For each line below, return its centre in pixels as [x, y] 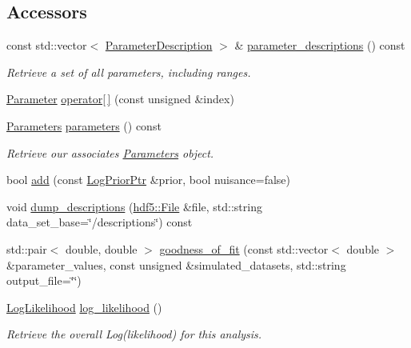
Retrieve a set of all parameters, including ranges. [129, 72]
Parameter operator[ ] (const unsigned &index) [120, 99]
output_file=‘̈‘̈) [44, 280]
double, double [102, 248]
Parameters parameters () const [84, 125]
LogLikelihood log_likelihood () [84, 307]
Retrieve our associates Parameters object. [110, 152]
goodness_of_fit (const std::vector [244, 248]
